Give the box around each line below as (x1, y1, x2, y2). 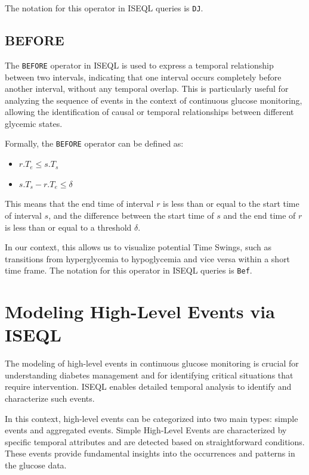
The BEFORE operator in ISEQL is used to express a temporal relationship (5, 58, 274, 71)
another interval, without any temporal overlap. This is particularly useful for (5, 82, 289, 95)
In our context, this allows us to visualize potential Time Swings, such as (5, 241, 271, 253)
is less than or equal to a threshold (5, 221, 132, 233)
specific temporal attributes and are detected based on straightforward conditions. (5, 435, 305, 448)
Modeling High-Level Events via (5, 299, 275, 324)
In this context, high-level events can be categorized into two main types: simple (5, 412, 298, 424)
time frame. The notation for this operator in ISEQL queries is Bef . (5, 264, 252, 277)
